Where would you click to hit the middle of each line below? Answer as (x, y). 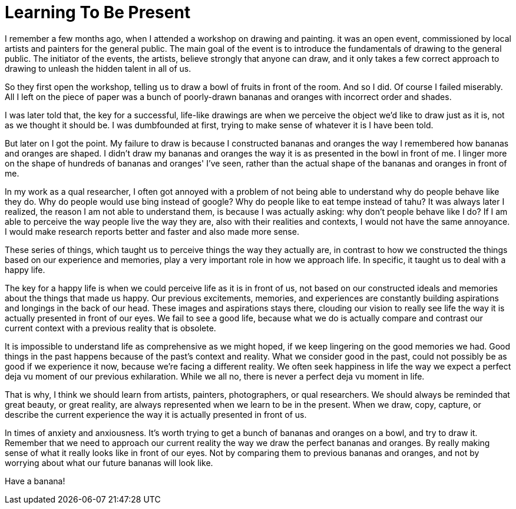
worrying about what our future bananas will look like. (109, 463)
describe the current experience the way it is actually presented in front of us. (156, 414)
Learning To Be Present (98, 12)
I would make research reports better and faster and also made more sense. (152, 231)
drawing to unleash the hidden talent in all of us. (98, 68)
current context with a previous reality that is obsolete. (110, 328)
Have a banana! (35, 481)
